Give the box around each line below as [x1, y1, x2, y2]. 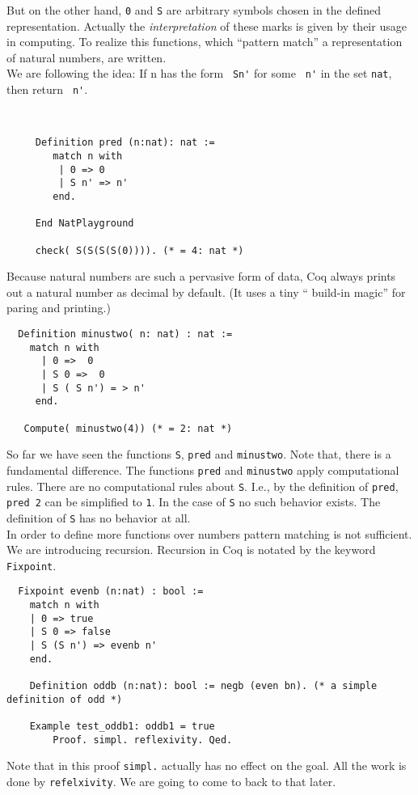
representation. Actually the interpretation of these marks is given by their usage [6, 17, 407, 34]
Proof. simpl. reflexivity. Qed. [53, 734, 233, 746]
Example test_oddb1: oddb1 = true [29, 720, 215, 732]
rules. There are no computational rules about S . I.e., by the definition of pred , [6, 477, 399, 494]
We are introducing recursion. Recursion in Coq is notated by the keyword [6, 541, 376, 558]
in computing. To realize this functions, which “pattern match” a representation [6, 33, 403, 50]
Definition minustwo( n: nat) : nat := [18, 328, 233, 340]
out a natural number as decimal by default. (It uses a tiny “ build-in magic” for [6, 283, 406, 300]
